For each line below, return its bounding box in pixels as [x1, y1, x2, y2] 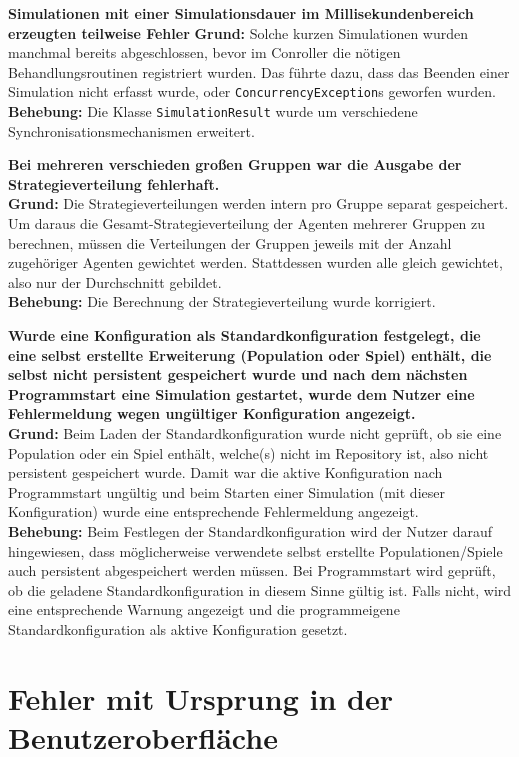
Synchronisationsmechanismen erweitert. [8, 120, 255, 141]
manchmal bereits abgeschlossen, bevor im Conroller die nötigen [8, 42, 401, 63]
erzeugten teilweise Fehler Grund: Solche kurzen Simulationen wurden [8, 22, 468, 43]
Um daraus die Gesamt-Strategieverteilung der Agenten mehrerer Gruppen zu [8, 213, 486, 234]
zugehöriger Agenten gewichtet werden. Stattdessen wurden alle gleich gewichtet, [8, 252, 503, 273]
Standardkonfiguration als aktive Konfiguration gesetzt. [8, 618, 348, 639]
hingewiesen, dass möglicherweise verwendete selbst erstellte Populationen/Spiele [8, 540, 503, 561]
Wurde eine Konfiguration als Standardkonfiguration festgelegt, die [8, 325, 481, 346]
